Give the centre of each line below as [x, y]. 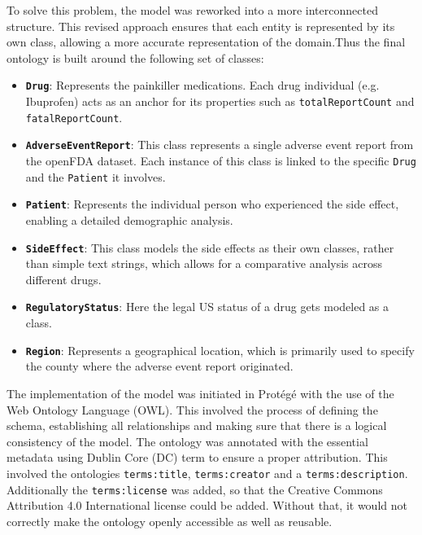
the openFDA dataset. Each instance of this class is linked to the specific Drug [221, 160]
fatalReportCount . [74, 117]
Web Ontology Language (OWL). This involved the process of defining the [192, 409]
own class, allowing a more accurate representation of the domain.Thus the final [206, 42]
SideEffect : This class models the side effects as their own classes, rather [210, 247]
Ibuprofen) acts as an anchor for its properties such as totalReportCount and [220, 101]
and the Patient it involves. [96, 176]
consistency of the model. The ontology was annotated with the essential [187, 441]
